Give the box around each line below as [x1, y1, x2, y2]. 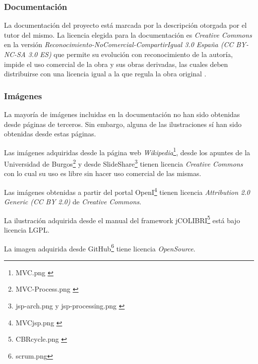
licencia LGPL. [4, 224, 50, 235]
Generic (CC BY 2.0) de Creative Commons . [4, 196, 141, 207]
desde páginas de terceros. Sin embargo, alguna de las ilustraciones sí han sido [4, 119, 242, 129]
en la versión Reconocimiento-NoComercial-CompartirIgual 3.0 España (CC [4, 39, 234, 50]
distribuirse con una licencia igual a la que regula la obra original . [4, 68, 206, 79]
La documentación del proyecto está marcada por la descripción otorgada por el [4, 20, 247, 30]
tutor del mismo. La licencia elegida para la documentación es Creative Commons [4, 29, 252, 40]
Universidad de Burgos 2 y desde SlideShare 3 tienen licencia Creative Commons [4, 157, 243, 169]
